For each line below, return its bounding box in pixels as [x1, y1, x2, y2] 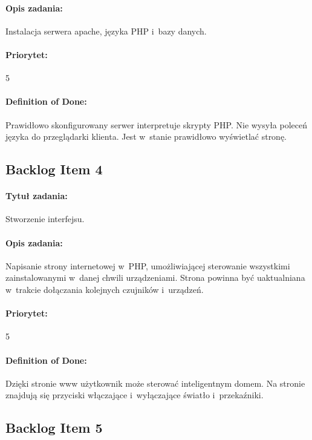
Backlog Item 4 [5, 160, 103, 179]
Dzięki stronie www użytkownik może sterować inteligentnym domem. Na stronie [5, 376, 305, 389]
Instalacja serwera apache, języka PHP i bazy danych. [5, 24, 207, 37]
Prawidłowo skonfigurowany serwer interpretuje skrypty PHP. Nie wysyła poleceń [5, 118, 308, 131]
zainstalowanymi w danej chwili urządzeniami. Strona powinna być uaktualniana [5, 271, 305, 284]
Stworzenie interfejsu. [5, 212, 85, 225]
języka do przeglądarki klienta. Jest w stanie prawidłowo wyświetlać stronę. [5, 130, 287, 143]
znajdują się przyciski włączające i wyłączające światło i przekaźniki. [5, 389, 264, 401]
